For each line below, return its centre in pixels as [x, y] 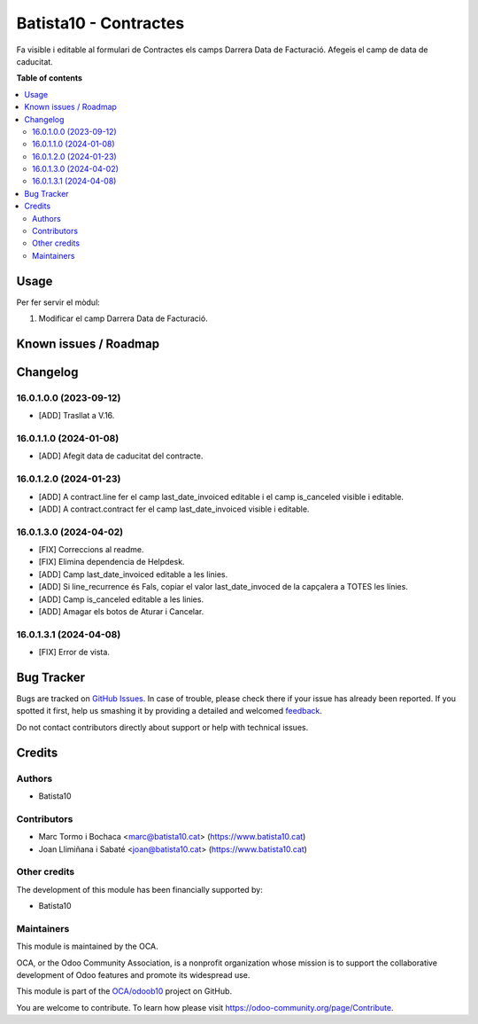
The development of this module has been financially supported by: [139, 889]
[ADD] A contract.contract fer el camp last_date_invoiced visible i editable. [174, 509]
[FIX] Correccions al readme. [91, 550]
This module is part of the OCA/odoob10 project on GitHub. [124, 991]
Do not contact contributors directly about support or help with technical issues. [162, 727]
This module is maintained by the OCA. [87, 946]
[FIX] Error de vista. [74, 653]
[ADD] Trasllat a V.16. [77, 416]
